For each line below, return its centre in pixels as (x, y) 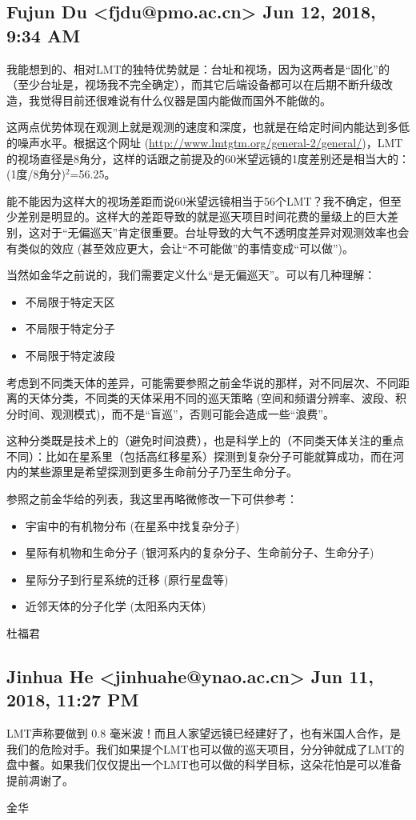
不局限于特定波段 (70, 355)
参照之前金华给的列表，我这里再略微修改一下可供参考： (152, 499)
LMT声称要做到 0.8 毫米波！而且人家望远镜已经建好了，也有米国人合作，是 (204, 733)
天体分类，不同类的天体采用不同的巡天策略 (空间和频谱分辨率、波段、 (212, 398)
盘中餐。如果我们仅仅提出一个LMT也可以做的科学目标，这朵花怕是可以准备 (204, 764)
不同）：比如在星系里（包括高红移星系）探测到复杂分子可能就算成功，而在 (200, 456)
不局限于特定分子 (70, 328)
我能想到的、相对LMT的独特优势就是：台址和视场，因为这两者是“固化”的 (198, 68)
